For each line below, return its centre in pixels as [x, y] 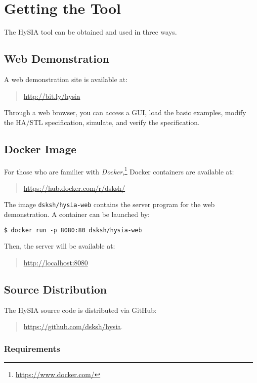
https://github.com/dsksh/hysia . [73, 326]
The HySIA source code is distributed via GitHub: [80, 310]
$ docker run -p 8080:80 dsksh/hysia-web [73, 230]
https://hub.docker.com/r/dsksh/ [74, 188]
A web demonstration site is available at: [66, 79]
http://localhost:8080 [56, 262]
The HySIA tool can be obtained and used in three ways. [90, 32]
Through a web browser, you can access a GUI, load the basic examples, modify [125, 112]
